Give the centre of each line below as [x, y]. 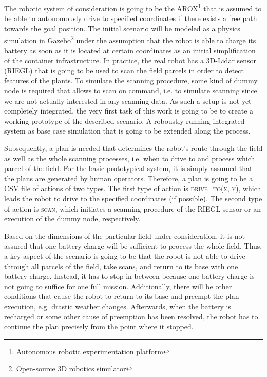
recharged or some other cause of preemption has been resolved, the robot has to [131, 316]
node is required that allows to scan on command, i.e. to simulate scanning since [131, 91]
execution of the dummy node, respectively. [72, 219]
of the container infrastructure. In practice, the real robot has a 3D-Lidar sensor [130, 60]
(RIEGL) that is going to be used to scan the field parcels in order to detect [124, 70]
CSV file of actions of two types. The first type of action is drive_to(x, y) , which [133, 188]
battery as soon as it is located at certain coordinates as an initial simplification [130, 50]
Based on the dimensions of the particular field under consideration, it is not [125, 235]
